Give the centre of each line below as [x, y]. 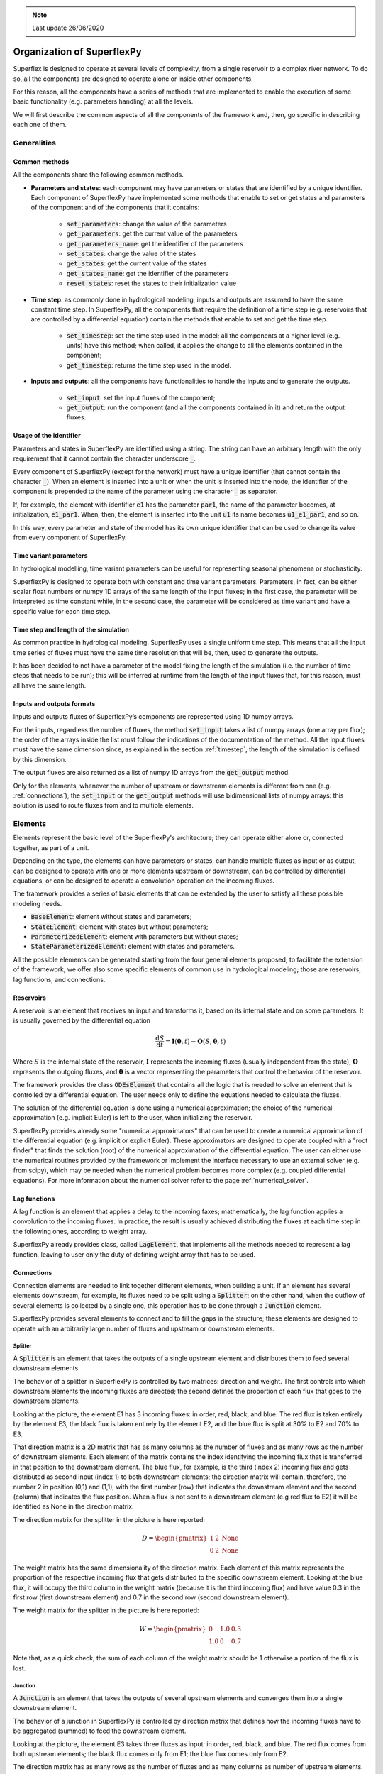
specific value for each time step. [62, 611]
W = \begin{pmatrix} [173, 1629]
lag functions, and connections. [59, 979]
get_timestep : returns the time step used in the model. [149, 365]
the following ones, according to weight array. [80, 1231]
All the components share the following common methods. [98, 175]
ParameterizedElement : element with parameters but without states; [134, 936]
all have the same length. [50, 685]
